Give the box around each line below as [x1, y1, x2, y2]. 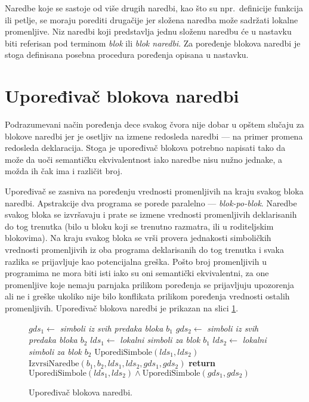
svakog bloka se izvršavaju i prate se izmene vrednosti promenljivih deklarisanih [5, 208, 297, 221]
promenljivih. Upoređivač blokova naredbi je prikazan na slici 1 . [5, 302, 239, 314]
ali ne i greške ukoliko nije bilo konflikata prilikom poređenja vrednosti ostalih [5, 290, 290, 302]
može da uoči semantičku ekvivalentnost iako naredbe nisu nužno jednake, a [5, 153, 282, 165]
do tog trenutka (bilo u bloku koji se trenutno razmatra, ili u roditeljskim [5, 219, 274, 232]
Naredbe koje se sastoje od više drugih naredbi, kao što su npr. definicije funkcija [5, 2, 303, 14]
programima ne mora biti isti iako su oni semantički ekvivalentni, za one [5, 267, 269, 279]
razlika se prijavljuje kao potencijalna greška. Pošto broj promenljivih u [5, 255, 267, 267]
